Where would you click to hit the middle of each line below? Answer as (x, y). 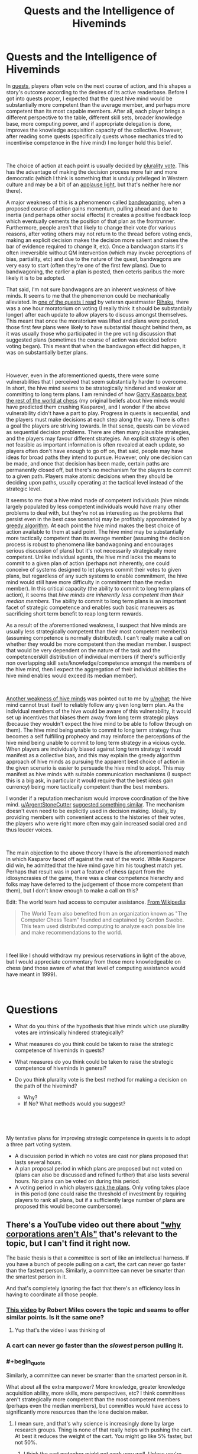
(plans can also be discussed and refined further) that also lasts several (102, 1175)
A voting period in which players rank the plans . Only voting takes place (102, 1187)
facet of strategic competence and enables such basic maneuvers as (90, 607)
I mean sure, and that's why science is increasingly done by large (94, 1424)
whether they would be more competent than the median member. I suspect (98, 644)
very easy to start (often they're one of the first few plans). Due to (86, 265)
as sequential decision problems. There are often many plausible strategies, (98, 432)
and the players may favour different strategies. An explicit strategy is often (98, 438)
